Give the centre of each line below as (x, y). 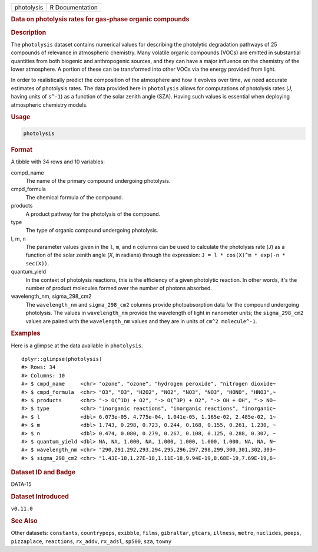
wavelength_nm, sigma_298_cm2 (51, 296)
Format (21, 149)
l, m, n (18, 238)
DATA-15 (21, 484)
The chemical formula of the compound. (74, 197)
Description (29, 32)
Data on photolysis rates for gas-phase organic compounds (100, 19)
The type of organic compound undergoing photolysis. (92, 231)
